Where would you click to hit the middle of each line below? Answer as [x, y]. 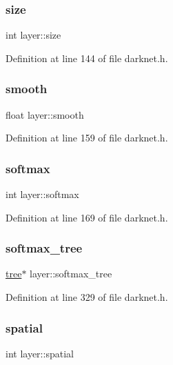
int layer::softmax [42, 194]
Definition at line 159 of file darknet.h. [87, 138]
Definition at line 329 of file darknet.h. [87, 297]
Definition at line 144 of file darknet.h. [87, 58]
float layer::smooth [45, 114]
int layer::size [33, 35]
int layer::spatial [40, 353]
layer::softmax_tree [71, 274]
